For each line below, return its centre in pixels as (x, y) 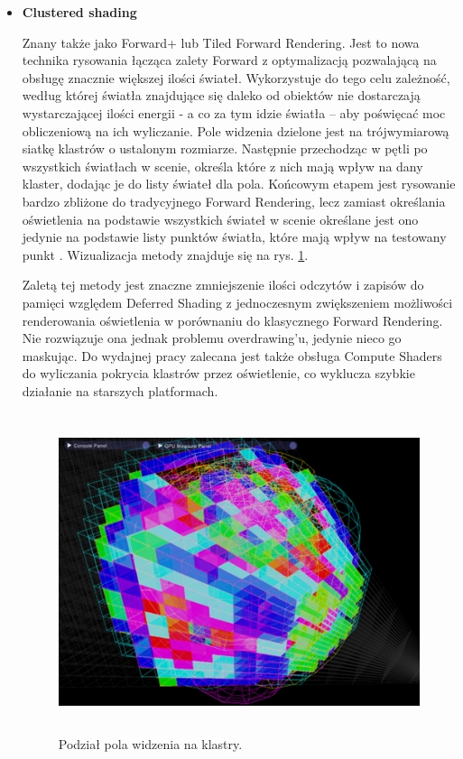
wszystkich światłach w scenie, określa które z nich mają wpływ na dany (222, 166)
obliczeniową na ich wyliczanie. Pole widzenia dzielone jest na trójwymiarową (236, 130)
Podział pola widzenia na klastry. (150, 743)
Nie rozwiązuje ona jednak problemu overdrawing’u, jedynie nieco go (212, 338)
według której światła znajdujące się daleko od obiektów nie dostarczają (221, 95)
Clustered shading (79, 12)
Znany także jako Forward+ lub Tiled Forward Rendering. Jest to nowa (221, 42)
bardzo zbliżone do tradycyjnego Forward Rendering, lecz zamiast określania (234, 201)
